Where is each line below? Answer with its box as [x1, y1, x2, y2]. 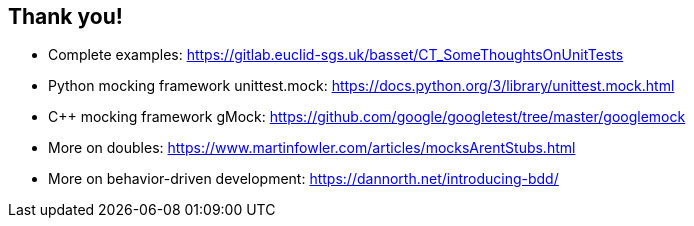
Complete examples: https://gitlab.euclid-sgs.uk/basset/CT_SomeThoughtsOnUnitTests [48, 46, 624, 64]
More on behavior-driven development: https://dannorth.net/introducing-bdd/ [48, 170, 559, 188]
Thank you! [8, 4, 123, 29]
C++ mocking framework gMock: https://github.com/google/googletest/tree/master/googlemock [48, 108, 686, 126]
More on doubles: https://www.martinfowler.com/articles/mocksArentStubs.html [48, 139, 576, 157]
